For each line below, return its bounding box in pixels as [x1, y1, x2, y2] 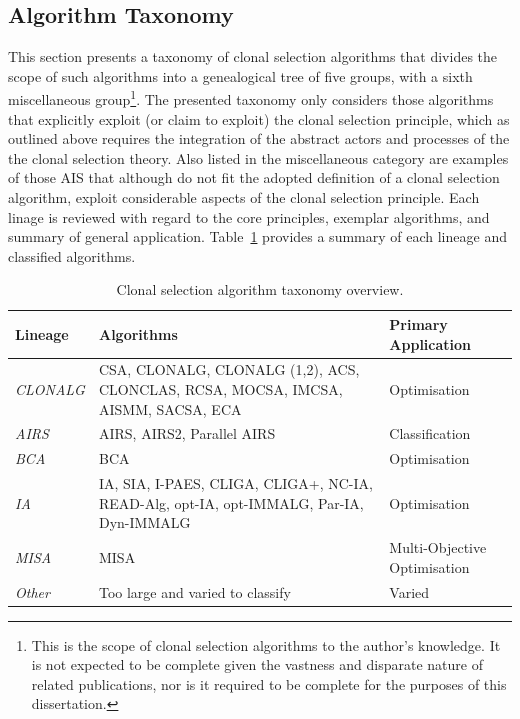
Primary [389, 313, 448, 334]
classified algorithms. [8, 245, 136, 266]
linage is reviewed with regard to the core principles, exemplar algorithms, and [8, 206, 490, 227]
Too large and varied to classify [98, 581, 291, 602]
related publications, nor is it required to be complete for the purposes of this [31, 673, 507, 694]
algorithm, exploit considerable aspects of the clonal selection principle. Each [8, 187, 480, 208]
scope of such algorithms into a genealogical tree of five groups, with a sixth [8, 65, 473, 86]
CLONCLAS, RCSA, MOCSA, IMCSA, [98, 379, 343, 400]
